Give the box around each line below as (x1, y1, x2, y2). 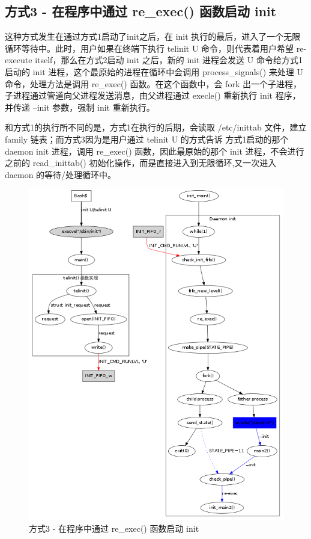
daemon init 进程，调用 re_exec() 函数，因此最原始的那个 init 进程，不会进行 (5, 144, 304, 157)
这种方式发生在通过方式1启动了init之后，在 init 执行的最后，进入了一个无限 (5, 30, 301, 43)
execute (5, 54, 32, 66)
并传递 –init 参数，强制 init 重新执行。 (5, 100, 155, 113)
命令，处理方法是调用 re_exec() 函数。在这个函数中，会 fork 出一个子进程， (5, 77, 301, 90)
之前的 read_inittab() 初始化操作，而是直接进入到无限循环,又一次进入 (5, 156, 277, 169)
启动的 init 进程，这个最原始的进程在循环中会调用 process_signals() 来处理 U (5, 65, 303, 78)
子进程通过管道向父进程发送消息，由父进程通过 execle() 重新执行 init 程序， (5, 89, 301, 102)
